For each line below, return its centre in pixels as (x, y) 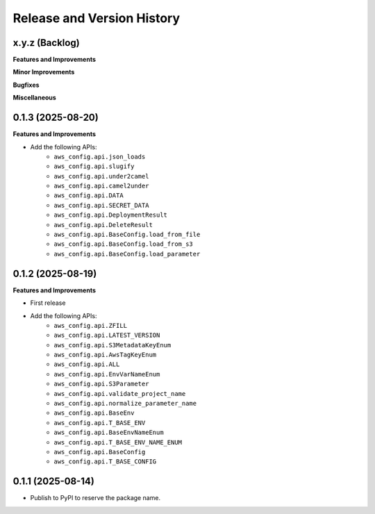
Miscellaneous (35, 98)
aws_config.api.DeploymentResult (111, 215)
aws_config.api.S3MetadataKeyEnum (112, 345)
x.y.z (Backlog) (46, 43)
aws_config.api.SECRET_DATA (101, 205)
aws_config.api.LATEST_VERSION (107, 335)
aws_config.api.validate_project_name (120, 393)
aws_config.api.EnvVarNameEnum (107, 374)
